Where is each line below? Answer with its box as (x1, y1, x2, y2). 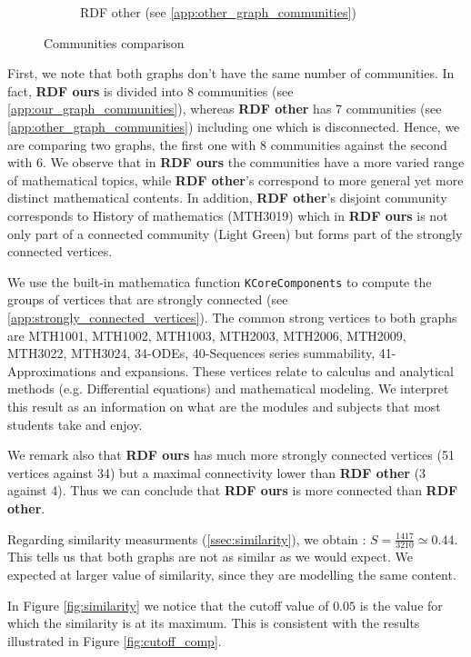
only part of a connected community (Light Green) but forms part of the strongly (7, 224, 463, 243)
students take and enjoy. (7, 414, 143, 433)
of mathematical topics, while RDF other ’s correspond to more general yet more (7, 170, 464, 189)
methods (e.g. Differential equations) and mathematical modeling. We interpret (7, 379, 449, 398)
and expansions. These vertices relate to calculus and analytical (100, 361, 454, 380)
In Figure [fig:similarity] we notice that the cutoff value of (7, 595, 329, 614)
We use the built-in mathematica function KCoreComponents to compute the (7, 272, 432, 291)
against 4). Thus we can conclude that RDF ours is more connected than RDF (7, 481, 458, 500)
